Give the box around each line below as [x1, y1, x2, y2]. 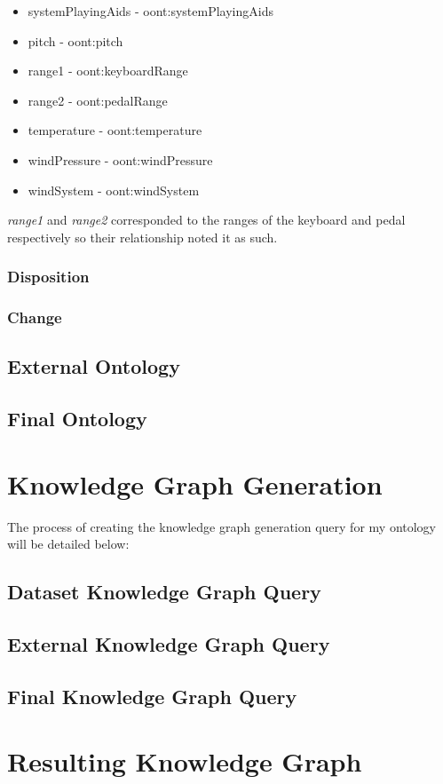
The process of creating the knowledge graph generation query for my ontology [7, 517, 436, 535]
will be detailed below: [7, 535, 130, 553]
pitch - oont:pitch [28, 31, 123, 50]
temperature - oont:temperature [28, 121, 202, 139]
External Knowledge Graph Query [7, 630, 330, 658]
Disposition [7, 265, 90, 288]
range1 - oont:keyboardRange [28, 61, 188, 80]
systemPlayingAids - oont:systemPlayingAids [28, 2, 273, 20]
